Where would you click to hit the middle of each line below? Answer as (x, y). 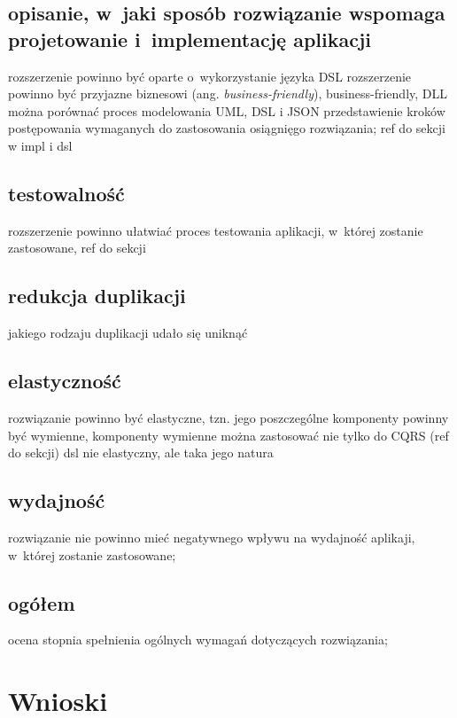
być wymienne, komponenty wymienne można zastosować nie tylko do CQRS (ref (228, 435)
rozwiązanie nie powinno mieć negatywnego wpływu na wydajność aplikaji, (212, 537)
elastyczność (65, 381)
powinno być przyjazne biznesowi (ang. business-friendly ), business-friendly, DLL (228, 94)
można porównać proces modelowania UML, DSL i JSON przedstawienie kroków (227, 110)
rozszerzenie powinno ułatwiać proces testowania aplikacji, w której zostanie (216, 230)
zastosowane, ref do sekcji (77, 248)
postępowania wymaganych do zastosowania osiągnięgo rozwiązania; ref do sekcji (227, 128)
